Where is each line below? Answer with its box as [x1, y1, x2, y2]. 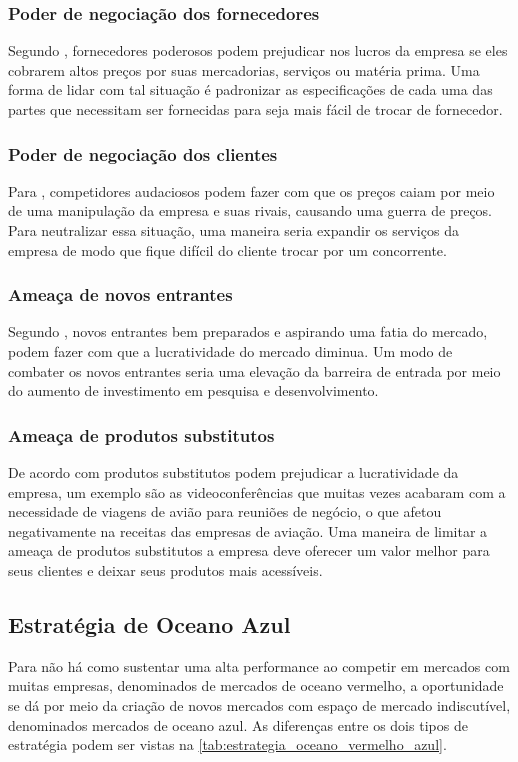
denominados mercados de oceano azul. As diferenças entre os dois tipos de [8, 714, 468, 735]
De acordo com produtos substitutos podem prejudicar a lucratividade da [8, 462, 459, 482]
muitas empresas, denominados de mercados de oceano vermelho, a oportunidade [8, 675, 504, 696]
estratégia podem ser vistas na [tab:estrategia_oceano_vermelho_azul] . [8, 734, 447, 755]
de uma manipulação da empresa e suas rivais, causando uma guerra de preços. [8, 200, 493, 221]
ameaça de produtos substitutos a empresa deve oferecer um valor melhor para [8, 540, 490, 561]
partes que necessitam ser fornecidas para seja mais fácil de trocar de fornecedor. [8, 99, 503, 119]
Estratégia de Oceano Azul [8, 608, 291, 639]
